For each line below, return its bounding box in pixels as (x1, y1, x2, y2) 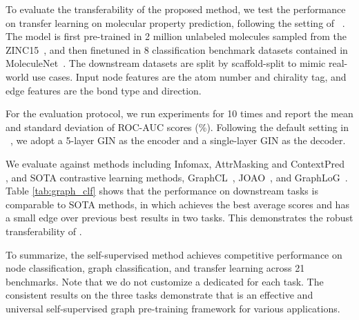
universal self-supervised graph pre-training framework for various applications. (6, 301, 340, 315)
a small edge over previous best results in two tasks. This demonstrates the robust (6, 210, 353, 225)
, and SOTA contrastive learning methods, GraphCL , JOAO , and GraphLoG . (6, 170, 348, 184)
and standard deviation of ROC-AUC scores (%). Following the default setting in (6, 119, 349, 134)
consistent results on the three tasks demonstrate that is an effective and (6, 288, 313, 302)
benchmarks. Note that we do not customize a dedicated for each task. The (6, 274, 324, 288)
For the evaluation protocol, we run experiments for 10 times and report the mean (6, 106, 353, 121)
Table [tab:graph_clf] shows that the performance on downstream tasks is (6, 183, 318, 198)
